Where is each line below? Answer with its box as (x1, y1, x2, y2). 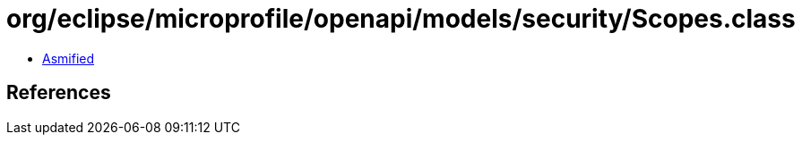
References (6, 81, 111, 104)
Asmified (42, 50, 95, 66)
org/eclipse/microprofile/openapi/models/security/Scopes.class (6, 4, 796, 34)
